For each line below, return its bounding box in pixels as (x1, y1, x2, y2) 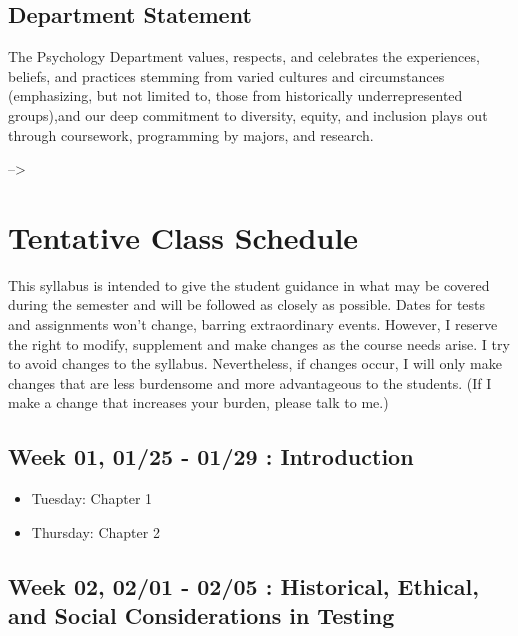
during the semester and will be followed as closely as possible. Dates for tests (8, 294, 486, 315)
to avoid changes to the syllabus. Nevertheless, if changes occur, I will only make (8, 353, 502, 374)
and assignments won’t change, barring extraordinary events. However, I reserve (8, 314, 498, 335)
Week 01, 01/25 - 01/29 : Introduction (8, 441, 414, 472)
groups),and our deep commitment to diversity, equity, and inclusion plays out (8, 104, 488, 125)
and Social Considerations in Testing (8, 600, 395, 631)
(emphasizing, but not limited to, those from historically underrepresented (8, 85, 463, 106)
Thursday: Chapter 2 (31, 521, 160, 542)
